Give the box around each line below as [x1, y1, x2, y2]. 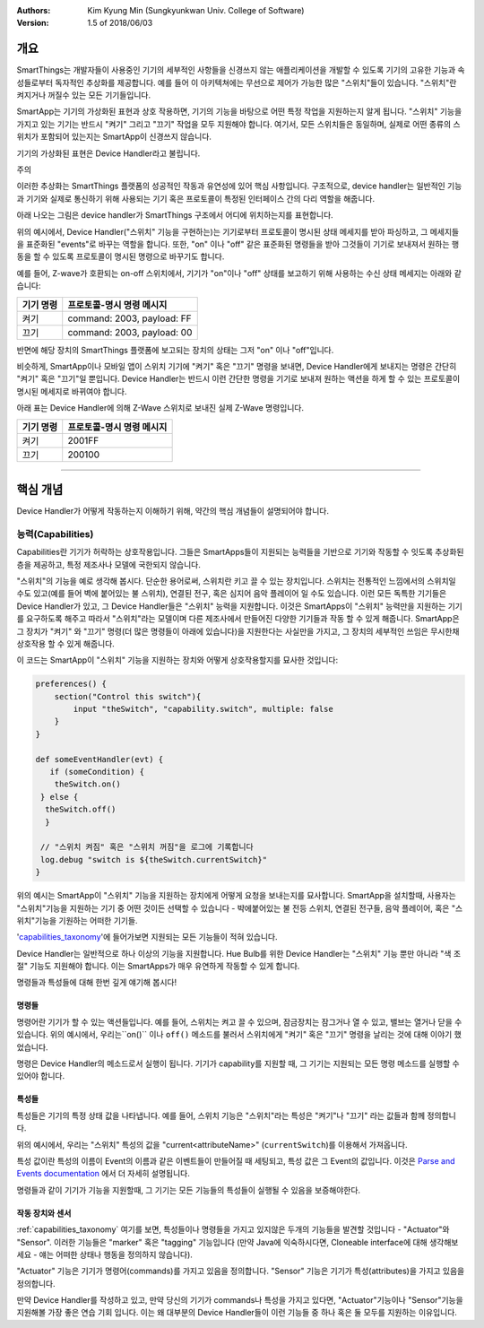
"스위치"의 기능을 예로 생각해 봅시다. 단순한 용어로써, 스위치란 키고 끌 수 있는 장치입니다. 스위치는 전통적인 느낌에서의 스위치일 [16, 575, 456, 586]
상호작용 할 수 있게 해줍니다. [16, 638, 116, 649]
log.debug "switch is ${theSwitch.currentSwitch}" [40, 855, 268, 864]
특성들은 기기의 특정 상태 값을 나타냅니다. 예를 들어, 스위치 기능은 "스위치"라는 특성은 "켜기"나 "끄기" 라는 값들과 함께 [16, 1110, 426, 1121]
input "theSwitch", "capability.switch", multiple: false [73, 704, 333, 715]
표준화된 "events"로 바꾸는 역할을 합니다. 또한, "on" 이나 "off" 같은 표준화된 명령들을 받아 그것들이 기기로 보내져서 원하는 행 [25, 239, 460, 249]
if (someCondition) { [49, 767, 145, 777]
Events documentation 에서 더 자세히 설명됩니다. [16, 1168, 190, 1179]
